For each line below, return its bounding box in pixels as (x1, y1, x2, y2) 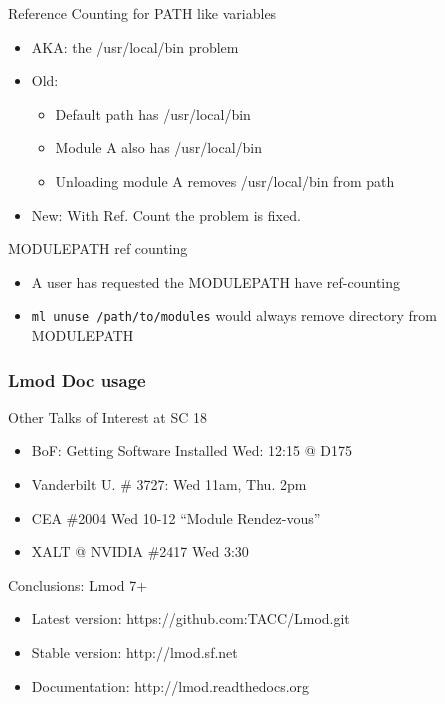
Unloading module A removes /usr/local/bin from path (55, 170, 395, 191)
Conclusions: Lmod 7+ (8, 574, 148, 595)
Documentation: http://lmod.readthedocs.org (31, 675, 310, 696)
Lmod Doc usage (8, 367, 146, 392)
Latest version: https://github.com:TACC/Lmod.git (31, 608, 350, 629)
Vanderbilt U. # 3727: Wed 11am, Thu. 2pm (31, 474, 307, 494)
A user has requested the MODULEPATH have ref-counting (31, 271, 401, 292)
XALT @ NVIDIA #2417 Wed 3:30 (31, 541, 249, 562)
